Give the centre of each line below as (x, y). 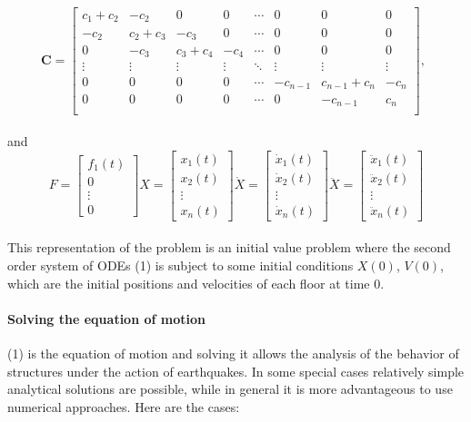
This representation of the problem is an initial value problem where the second (229, 247)
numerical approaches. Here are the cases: (124, 406)
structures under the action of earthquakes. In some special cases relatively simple (236, 371)
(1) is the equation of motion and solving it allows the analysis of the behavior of (233, 353)
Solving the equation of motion (106, 318)
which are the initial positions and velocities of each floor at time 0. (196, 283)
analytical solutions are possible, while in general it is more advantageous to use (230, 389)
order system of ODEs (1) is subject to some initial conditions (180, 265)
